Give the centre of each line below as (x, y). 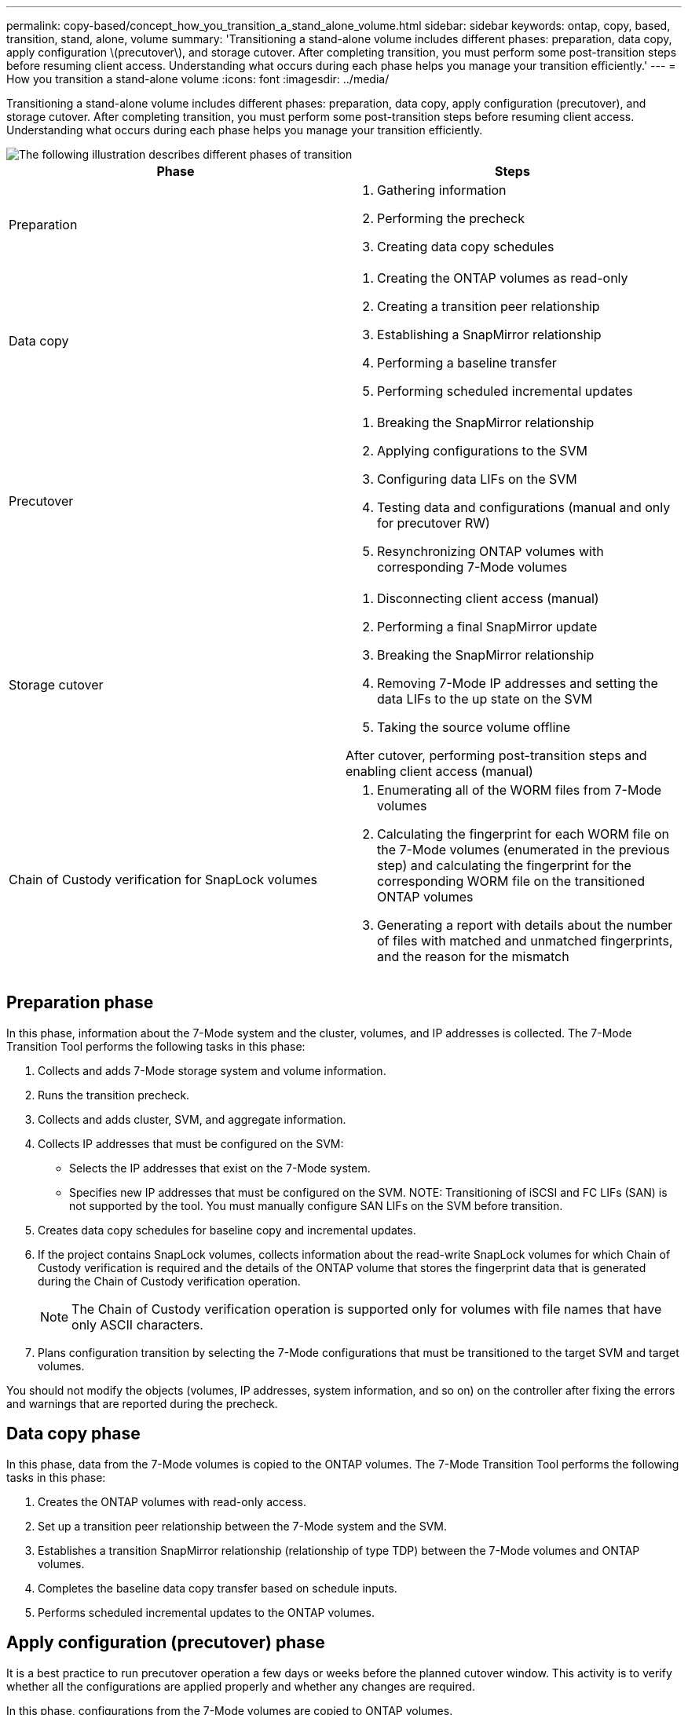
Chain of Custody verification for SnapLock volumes (163, 879)
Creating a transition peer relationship (489, 306)
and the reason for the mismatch (473, 956)
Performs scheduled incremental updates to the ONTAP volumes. (206, 1612)
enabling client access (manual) (439, 771)
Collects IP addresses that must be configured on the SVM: (191, 1143)
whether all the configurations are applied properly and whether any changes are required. (241, 1686)
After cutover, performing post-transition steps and (496, 755)
